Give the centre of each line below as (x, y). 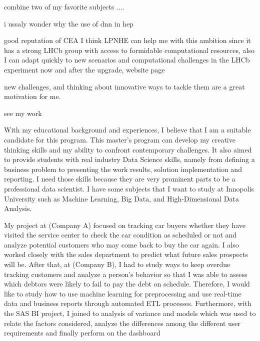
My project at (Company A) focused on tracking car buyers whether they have (125, 225)
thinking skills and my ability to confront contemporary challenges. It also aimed (128, 149)
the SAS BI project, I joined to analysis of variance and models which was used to (130, 313)
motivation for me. (32, 96)
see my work (23, 113)
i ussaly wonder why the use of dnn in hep (69, 23)
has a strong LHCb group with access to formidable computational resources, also (129, 50)
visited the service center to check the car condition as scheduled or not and (120, 235)
